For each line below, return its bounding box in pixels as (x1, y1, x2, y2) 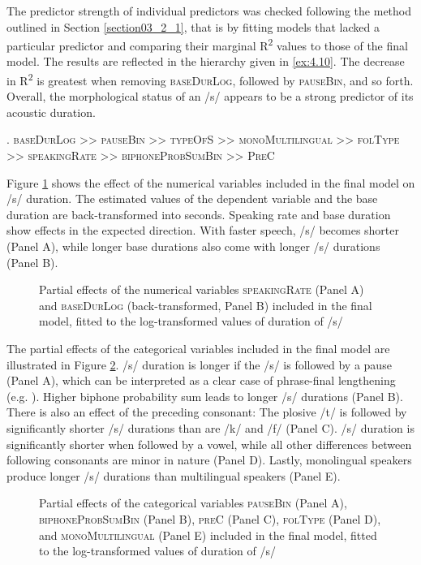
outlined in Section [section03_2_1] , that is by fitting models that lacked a (6, 18, 380, 35)
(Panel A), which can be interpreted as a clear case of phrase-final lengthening (6, 372, 396, 389)
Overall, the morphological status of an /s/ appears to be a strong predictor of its (6, 88, 414, 105)
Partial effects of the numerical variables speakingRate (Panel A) (39, 281, 364, 298)
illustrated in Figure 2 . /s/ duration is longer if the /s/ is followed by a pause (6, 356, 392, 373)
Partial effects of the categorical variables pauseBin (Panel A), (39, 494, 347, 511)
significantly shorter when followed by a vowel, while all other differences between (6, 435, 412, 452)
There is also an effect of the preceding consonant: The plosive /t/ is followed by (6, 403, 407, 421)
